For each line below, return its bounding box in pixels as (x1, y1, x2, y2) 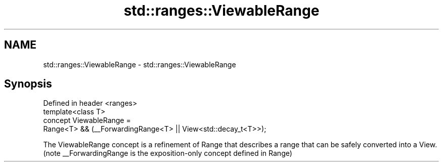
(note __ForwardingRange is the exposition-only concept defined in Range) (43, 149, 292, 158)
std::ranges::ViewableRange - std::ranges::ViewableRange (43, 60, 236, 69)
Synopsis (4, 77, 52, 91)
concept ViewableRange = (43, 116, 131, 125)
